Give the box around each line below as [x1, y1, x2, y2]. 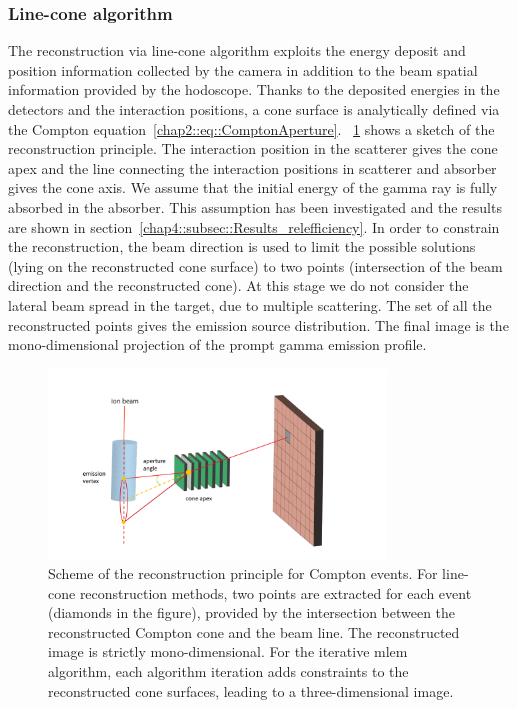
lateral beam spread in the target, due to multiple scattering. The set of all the [8, 294, 492, 315]
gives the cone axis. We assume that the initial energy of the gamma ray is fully [8, 177, 498, 198]
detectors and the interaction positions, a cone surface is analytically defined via [8, 99, 500, 119]
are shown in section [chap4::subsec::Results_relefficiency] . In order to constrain [8, 216, 500, 237]
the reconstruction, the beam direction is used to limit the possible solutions [8, 236, 476, 257]
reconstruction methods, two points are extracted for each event [79, 582, 472, 603]
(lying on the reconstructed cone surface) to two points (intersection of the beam [8, 255, 503, 276]
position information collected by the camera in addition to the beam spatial [8, 59, 478, 80]
